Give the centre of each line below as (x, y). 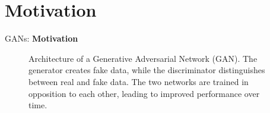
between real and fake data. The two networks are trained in (139, 81)
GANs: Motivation (42, 38)
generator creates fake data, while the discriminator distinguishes (147, 70)
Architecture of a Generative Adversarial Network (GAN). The (143, 58)
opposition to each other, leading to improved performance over (144, 93)
